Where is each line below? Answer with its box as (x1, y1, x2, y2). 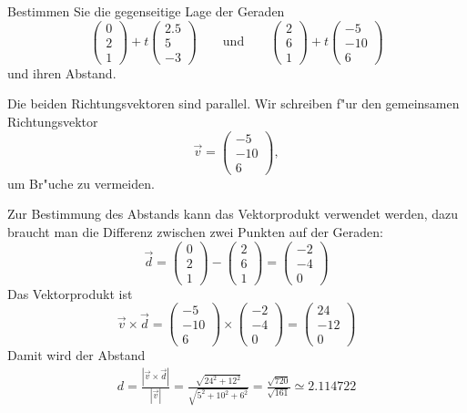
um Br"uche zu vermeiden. (7, 173, 155, 192)
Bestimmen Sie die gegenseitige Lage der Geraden (7, 2, 285, 20)
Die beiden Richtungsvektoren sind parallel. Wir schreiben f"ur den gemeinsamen (7, 94, 460, 113)
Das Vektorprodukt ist (7, 284, 133, 303)
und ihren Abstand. (7, 63, 117, 82)
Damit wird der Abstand (7, 346, 146, 365)
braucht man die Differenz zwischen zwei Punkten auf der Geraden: (7, 222, 383, 241)
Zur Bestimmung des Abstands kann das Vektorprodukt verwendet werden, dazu (7, 204, 459, 223)
